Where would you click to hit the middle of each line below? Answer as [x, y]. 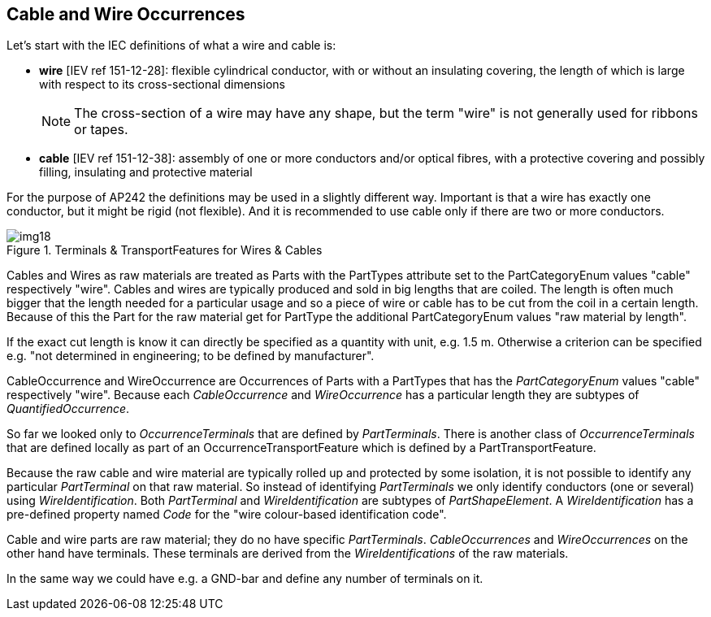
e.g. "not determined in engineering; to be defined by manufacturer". [191, 356]
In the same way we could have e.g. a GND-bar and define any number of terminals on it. [245, 579]
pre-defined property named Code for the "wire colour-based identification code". [227, 515]
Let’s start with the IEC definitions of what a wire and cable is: [171, 46]
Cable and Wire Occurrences [126, 14]
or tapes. [101, 130]
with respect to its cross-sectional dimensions [162, 85]
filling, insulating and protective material [146, 172]
